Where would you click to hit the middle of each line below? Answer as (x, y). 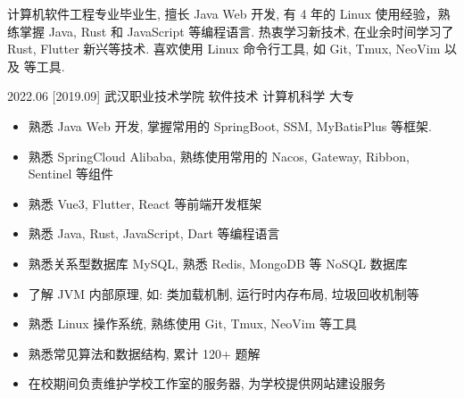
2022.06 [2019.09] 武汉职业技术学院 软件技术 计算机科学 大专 (181, 96)
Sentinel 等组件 (71, 174)
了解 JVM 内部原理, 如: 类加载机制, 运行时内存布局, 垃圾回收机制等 (224, 293)
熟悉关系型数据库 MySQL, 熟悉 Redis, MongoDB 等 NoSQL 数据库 (218, 263)
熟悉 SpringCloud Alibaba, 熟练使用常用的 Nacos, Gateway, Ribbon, (219, 156)
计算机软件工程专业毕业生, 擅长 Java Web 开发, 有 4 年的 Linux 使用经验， (223, 13)
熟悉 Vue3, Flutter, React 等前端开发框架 (145, 203)
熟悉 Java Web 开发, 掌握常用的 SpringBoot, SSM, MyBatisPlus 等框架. (230, 125)
